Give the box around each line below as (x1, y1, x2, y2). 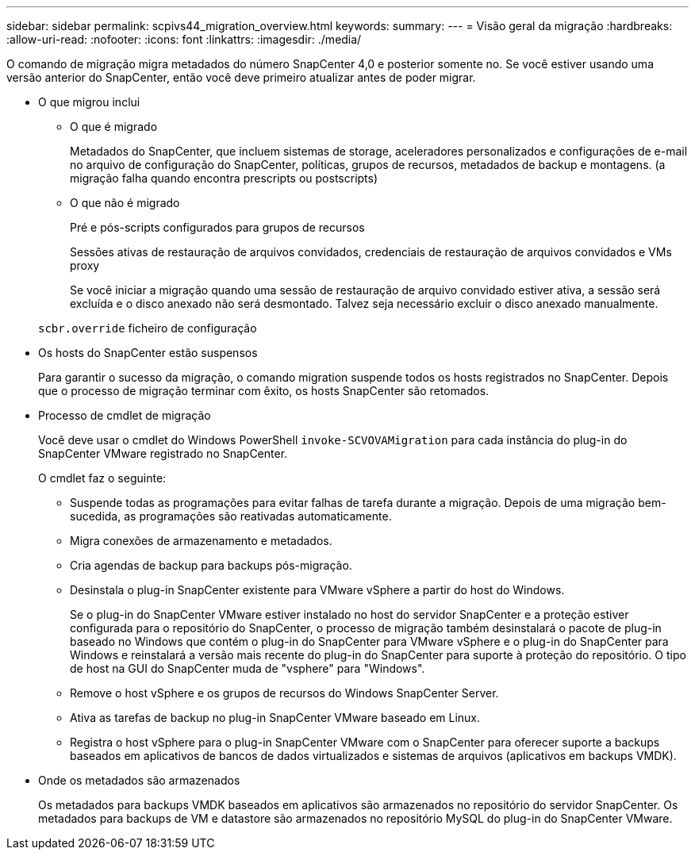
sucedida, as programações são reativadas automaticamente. (70, 509, 392, 523)
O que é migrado (70, 120, 158, 133)
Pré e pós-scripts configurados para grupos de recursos (70, 221, 365, 234)
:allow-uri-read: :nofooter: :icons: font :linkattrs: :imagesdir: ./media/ (6, 33, 362, 46)
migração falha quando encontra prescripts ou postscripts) (70, 171, 378, 185)
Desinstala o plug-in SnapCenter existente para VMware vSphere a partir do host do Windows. (70, 583, 565, 597)
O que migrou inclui (38, 95, 140, 109)
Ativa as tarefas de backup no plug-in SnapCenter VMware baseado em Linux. (70, 711, 481, 724)
